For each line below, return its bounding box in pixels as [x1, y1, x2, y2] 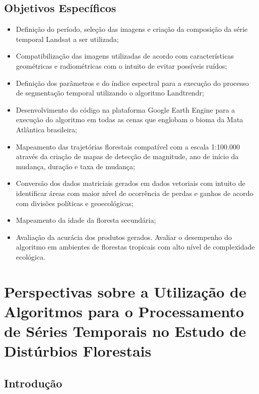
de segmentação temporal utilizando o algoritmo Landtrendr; [16, 87, 204, 98]
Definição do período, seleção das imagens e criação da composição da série [16, 24, 248, 34]
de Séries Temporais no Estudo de [4, 321, 246, 341]
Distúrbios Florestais [4, 340, 152, 361]
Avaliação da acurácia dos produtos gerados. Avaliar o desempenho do [16, 231, 232, 242]
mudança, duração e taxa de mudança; [16, 161, 135, 171]
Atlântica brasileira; [16, 124, 77, 134]
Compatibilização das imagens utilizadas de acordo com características [16, 51, 234, 61]
